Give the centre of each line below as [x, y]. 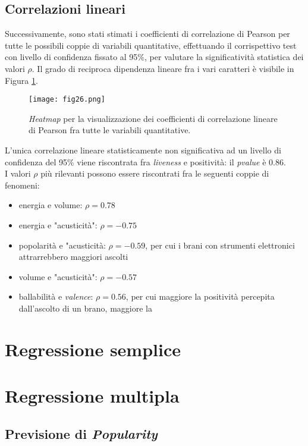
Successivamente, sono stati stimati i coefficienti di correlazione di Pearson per [147, 34]
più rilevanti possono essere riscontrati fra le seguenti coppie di [155, 173]
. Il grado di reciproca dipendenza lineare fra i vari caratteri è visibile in [163, 68]
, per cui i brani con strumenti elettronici [220, 245]
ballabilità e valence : [56, 296]
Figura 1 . [21, 80]
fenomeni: [22, 185]
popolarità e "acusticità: [62, 245]
